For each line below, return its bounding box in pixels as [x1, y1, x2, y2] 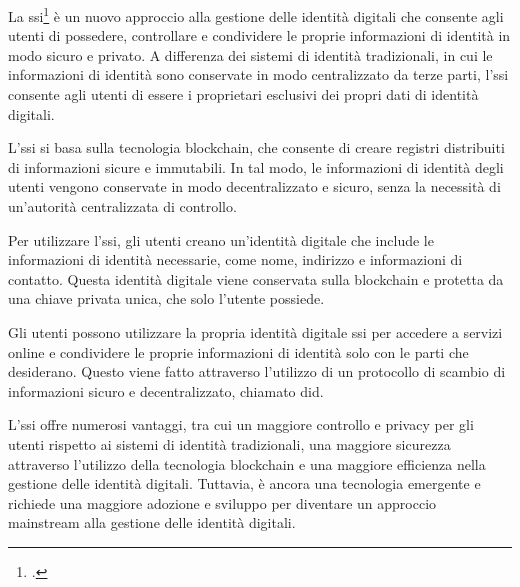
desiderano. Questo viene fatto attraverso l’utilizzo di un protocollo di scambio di [8, 361, 506, 382]
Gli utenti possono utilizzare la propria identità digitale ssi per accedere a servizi [8, 321, 503, 342]
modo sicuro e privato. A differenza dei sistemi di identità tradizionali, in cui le [8, 44, 493, 65]
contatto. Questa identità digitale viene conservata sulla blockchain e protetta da [8, 268, 504, 289]
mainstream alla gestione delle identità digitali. [8, 512, 296, 533]
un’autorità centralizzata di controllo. [8, 196, 237, 216]
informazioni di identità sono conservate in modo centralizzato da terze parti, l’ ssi [8, 64, 509, 85]
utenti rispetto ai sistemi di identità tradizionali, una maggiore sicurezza [8, 433, 451, 454]
